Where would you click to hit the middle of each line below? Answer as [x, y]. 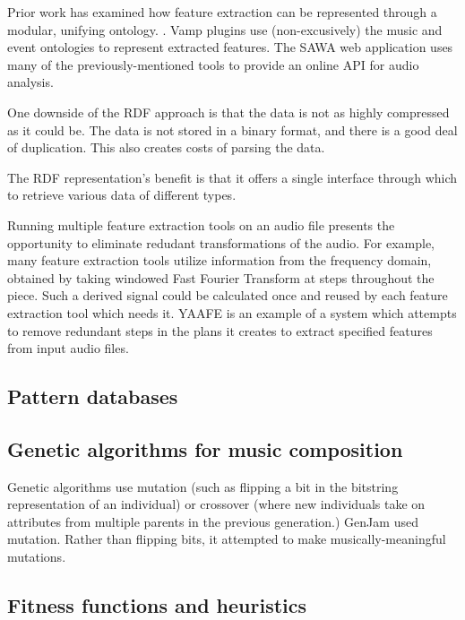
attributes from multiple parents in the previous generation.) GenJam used [213, 521]
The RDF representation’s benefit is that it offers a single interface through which [232, 177]
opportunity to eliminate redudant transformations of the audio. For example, [221, 242]
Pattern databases [93, 396]
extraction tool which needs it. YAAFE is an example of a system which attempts [232, 312]
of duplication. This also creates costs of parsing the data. [166, 147]
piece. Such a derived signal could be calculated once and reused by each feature [228, 295]
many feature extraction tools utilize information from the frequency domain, [220, 260]
